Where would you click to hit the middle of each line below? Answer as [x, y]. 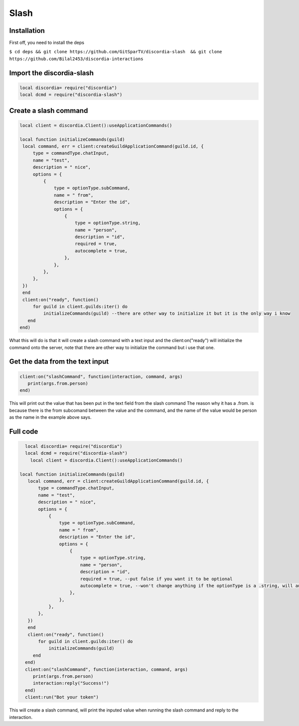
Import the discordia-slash [52, 73]
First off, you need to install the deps [47, 43]
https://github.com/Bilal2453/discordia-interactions [76, 59]
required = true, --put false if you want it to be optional [156, 579]
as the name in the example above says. [50, 417]
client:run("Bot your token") [62, 697]
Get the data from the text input [59, 362]
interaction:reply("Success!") [71, 683]
